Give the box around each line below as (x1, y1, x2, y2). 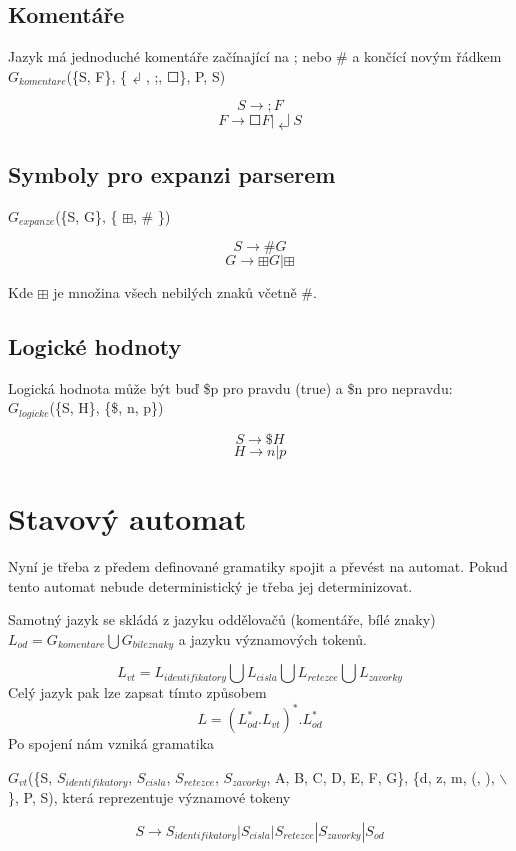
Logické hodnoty (8, 331, 182, 362)
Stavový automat (8, 498, 247, 539)
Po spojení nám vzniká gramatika (8, 733, 215, 754)
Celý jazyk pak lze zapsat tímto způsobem (8, 682, 267, 703)
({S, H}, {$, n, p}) (49, 397, 164, 418)
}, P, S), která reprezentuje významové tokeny (8, 787, 291, 808)
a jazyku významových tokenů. (178, 628, 368, 649)
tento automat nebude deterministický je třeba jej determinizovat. (8, 575, 413, 596)
